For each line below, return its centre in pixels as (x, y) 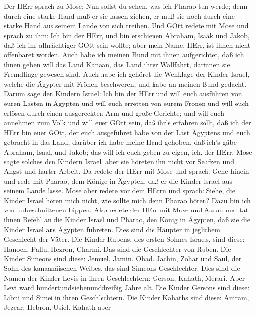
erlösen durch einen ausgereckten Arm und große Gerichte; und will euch (114, 113)
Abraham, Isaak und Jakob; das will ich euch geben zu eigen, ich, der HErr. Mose (128, 151)
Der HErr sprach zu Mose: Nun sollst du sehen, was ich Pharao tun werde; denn (126, 6)
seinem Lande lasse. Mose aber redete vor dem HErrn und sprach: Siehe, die (120, 190)
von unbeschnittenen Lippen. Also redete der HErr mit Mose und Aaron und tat (126, 210)
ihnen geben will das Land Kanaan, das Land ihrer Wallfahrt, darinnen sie (117, 64)
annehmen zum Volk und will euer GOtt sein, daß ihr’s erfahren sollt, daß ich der (128, 123)
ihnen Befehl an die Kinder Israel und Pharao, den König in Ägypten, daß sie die (127, 220)
